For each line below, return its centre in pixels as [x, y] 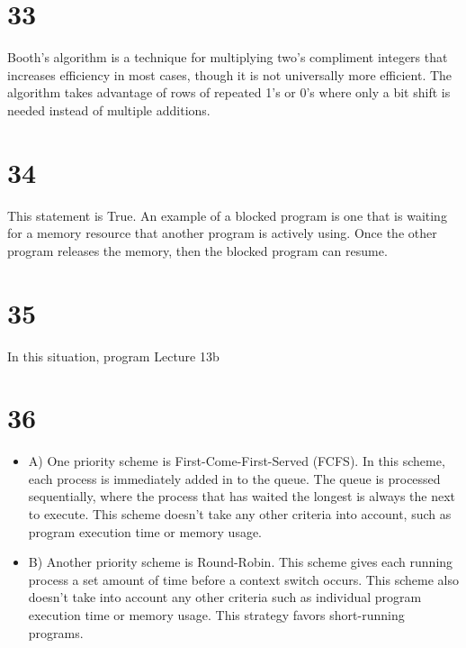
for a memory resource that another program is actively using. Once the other [222, 233]
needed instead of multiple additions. [109, 110]
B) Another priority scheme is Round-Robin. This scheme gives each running [241, 562]
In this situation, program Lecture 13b [113, 356]
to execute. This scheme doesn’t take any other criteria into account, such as [240, 514]
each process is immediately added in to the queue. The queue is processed [234, 478]
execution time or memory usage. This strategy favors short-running [216, 615]
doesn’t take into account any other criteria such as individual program [225, 597]
